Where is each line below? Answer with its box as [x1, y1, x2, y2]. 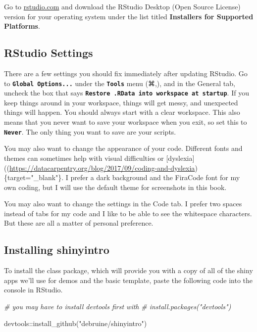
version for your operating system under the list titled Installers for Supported [4, 11, 254, 21]
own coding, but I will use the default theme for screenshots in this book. [4, 182, 227, 192]
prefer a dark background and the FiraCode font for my [70, 172, 240, 183]
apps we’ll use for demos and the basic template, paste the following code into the [4, 275, 253, 285]
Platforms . [4, 21, 40, 31]
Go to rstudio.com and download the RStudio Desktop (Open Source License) [4, 1, 241, 11]
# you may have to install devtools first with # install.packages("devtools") [4, 301, 231, 312]
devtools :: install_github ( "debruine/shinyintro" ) [4, 318, 147, 328]
